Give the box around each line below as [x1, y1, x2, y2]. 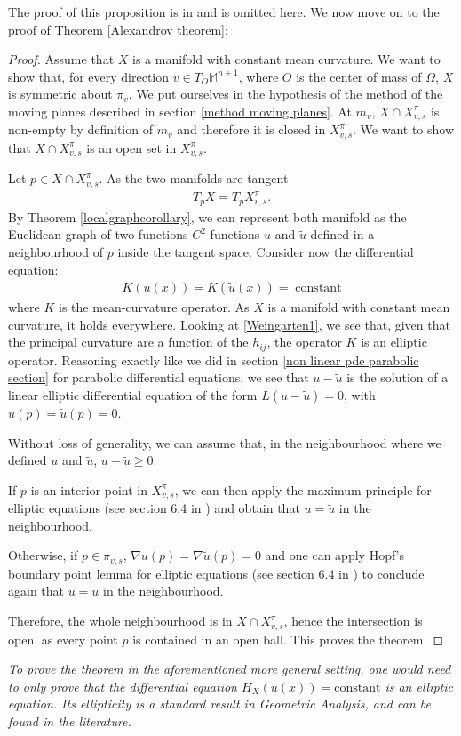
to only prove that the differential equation [8, 676, 237, 695]
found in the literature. [8, 711, 131, 730]
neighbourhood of [8, 242, 104, 260]
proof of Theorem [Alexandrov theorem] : [8, 20, 228, 38]
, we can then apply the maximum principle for [174, 480, 432, 499]
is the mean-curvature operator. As [59, 298, 250, 316]
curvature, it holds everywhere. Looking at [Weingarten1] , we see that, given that [8, 315, 450, 333]
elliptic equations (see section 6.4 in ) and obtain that [8, 499, 300, 517]
